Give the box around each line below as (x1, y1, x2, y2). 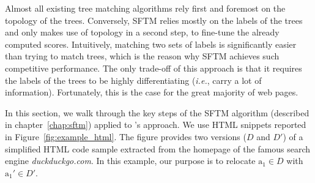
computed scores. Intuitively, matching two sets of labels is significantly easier (5, 37, 297, 50)
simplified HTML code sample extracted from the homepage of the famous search (5, 142, 311, 155)
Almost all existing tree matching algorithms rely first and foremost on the (5, 2, 286, 14)
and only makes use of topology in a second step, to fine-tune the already (5, 26, 280, 39)
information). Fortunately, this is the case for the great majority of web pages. (5, 86, 298, 99)
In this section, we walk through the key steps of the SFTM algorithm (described (5, 106, 309, 119)
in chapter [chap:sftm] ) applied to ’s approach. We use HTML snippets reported (5, 118, 306, 131)
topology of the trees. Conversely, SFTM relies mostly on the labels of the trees (5, 13, 303, 26)
